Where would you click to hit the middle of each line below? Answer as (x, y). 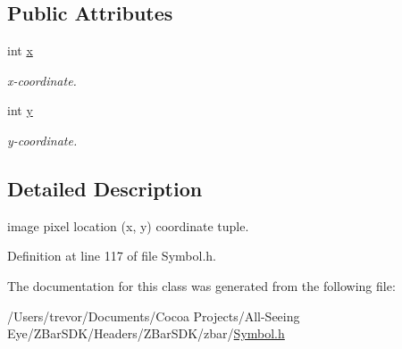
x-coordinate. (42, 80)
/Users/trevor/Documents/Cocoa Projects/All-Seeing (154, 316)
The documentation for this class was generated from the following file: (201, 285)
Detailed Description (105, 188)
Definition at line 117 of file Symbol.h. (112, 256)
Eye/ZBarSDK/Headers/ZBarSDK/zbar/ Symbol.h (146, 333)
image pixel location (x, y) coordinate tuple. (128, 225)
